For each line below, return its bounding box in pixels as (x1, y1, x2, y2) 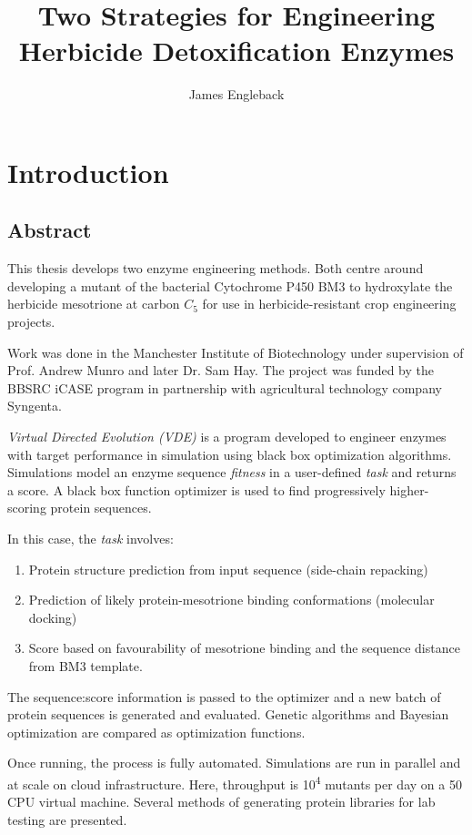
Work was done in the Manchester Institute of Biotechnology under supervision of (7, 342, 464, 361)
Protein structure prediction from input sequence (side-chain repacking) (28, 559, 428, 578)
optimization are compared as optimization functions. (7, 722, 306, 741)
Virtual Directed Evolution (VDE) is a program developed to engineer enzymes (7, 427, 447, 446)
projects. (7, 312, 55, 331)
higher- (389, 480, 429, 499)
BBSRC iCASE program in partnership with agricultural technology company (7, 378, 442, 397)
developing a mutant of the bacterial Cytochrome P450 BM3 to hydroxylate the (7, 276, 453, 295)
